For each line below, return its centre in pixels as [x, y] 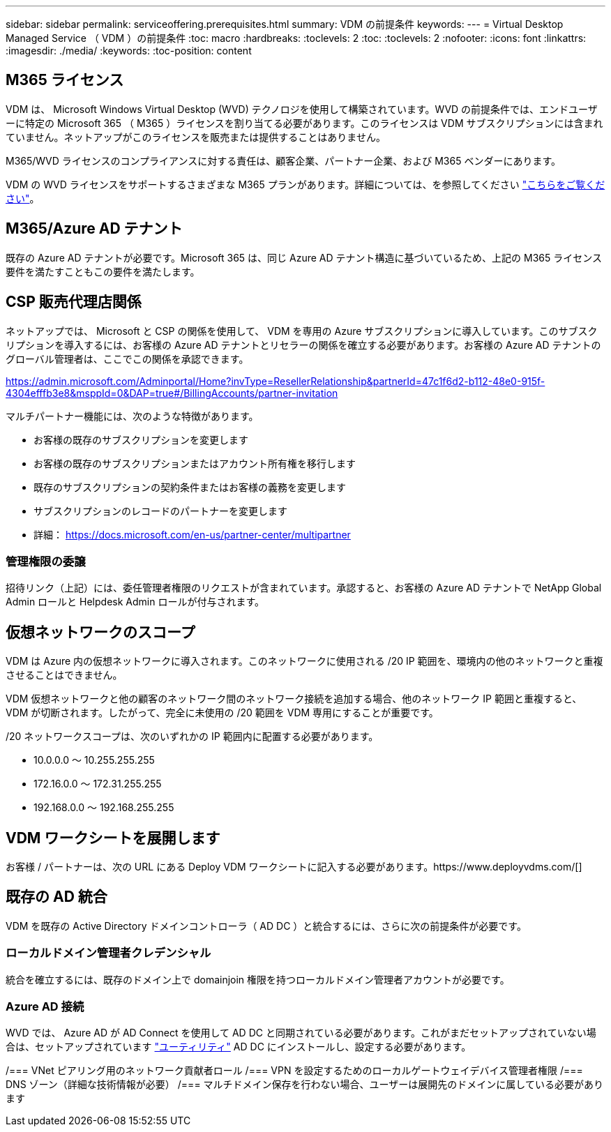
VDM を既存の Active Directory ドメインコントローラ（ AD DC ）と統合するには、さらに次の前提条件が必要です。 [266, 926]
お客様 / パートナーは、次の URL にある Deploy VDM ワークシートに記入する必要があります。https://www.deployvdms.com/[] [294, 866]
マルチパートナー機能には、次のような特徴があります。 [132, 416]
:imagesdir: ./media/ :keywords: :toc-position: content [129, 51]
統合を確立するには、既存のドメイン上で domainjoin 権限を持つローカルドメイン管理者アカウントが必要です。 [258, 979]
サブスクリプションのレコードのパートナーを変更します [160, 511]
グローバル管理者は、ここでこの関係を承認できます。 [127, 359]
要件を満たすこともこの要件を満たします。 [103, 271]
